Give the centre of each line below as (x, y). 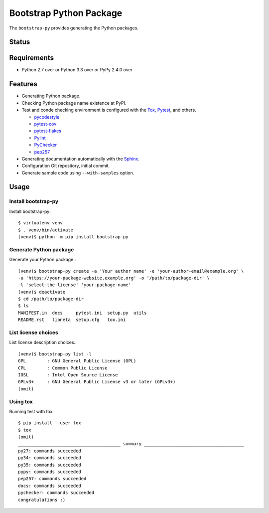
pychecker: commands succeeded (56, 493)
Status (20, 42)
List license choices (34, 333)
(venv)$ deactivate (42, 292)
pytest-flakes (48, 131)
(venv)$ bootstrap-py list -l (55, 354)
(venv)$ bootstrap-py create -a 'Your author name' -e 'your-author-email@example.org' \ (131, 271)
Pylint (40, 138)
